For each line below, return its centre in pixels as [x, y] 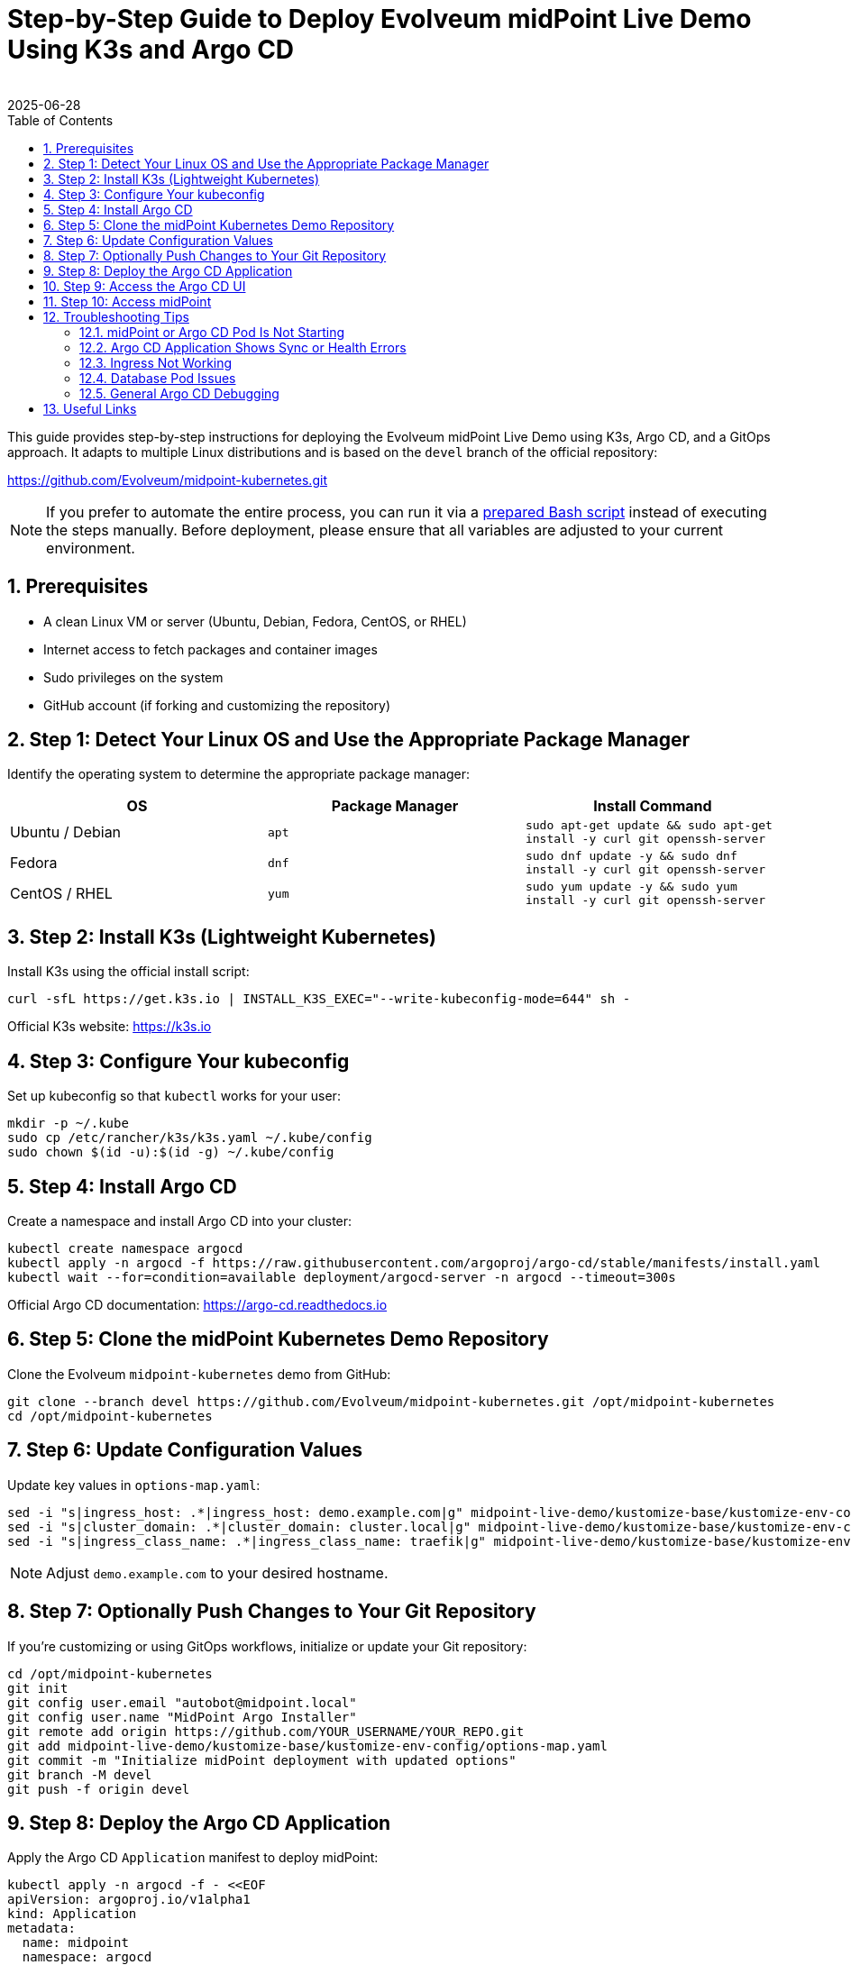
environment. [91, 548]
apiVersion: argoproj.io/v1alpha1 [129, 1900]
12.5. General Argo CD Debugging [179, 393]
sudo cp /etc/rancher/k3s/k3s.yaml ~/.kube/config [190, 1138]
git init [38, 1688]
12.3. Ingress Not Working [156, 362]
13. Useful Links [90, 408]
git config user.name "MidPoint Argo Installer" [182, 1717]
